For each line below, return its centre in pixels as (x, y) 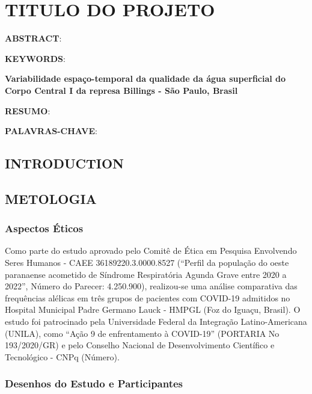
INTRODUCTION (65, 163)
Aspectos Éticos (44, 228)
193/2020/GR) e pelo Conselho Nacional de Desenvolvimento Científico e (140, 345)
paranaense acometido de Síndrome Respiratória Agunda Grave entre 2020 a (146, 274)
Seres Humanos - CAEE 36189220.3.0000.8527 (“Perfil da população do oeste (147, 263)
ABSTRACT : (33, 38)
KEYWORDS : (35, 58)
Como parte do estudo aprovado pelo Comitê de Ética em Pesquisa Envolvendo (151, 251)
